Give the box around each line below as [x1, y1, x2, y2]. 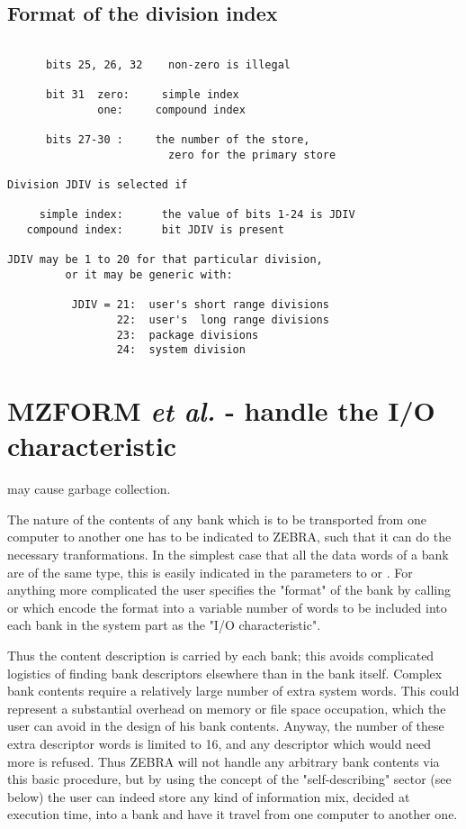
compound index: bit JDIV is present [26, 223, 284, 237]
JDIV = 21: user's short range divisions [71, 298, 329, 312]
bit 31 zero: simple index [45, 88, 239, 102]
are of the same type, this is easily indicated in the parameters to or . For [7, 562, 413, 581]
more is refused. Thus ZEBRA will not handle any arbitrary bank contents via [7, 752, 440, 770]
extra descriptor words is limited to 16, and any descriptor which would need [7, 734, 432, 753]
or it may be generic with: [65, 269, 233, 282]
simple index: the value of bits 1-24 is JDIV [39, 208, 355, 222]
